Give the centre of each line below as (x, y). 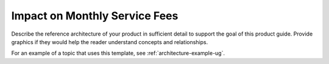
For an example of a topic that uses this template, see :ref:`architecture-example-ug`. (118, 53)
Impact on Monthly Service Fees (95, 16)
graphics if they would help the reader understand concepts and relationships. (110, 42)
